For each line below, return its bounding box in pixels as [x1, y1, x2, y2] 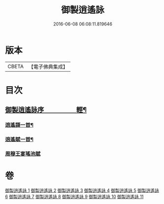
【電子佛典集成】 [28, 63, 68, 70]
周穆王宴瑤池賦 [5, 151, 41, 157]
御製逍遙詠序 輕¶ [5, 106, 87, 114]
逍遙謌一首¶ [5, 122, 33, 128]
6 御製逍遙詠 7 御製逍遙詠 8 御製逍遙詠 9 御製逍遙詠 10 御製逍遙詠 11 [5, 193, 144, 199]
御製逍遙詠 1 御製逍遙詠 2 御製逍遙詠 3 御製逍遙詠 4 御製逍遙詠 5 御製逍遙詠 [5, 187, 159, 193]
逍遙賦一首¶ [5, 136, 33, 143]
